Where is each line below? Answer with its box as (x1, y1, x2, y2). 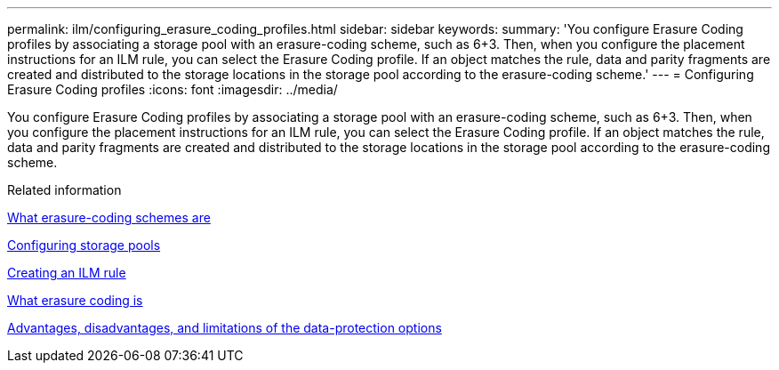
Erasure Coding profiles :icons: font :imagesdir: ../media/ (7, 82, 338, 97)
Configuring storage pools (7, 237, 161, 253)
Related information (7, 182, 122, 197)
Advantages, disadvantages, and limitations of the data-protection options (7, 320, 442, 335)
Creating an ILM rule (7, 265, 126, 280)
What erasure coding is (7, 293, 143, 308)
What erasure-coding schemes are (7, 210, 211, 225)
